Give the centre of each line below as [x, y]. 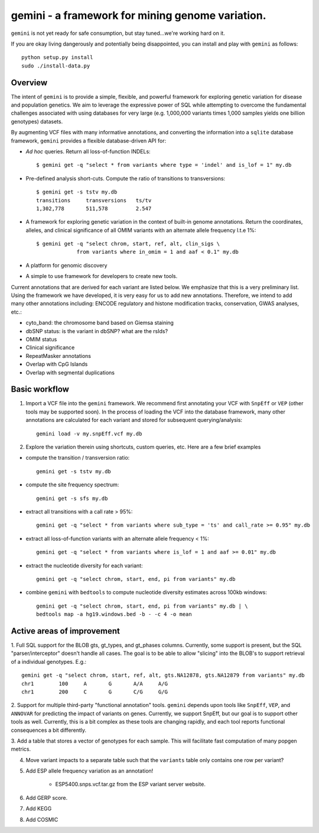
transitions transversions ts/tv [94, 200]
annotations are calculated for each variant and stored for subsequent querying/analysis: [134, 420]
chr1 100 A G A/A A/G [95, 684]
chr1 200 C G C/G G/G [95, 692]
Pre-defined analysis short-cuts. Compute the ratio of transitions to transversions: [126, 178]
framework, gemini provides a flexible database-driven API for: [89, 141]
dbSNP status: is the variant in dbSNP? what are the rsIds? [97, 331]
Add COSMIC [42, 819]
